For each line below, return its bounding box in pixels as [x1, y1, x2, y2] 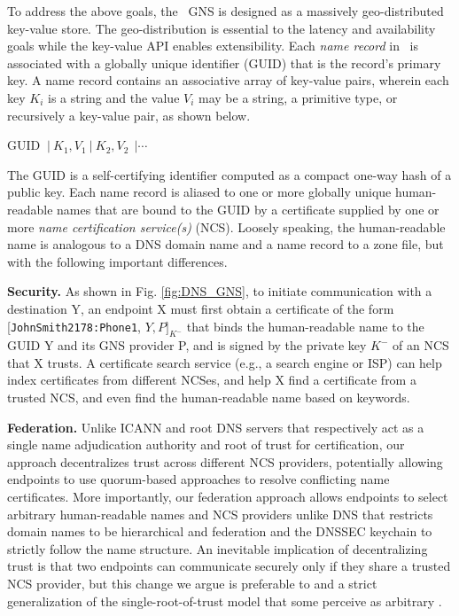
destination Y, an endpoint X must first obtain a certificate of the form [7, 299, 394, 317]
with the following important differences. [7, 252, 228, 270]
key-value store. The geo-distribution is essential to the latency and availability [7, 19, 436, 37]
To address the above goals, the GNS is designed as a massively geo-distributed [7, 2, 444, 19]
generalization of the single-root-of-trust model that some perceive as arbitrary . [7, 591, 442, 610]
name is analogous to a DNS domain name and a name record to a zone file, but [7, 235, 444, 253]
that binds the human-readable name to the [186, 316, 424, 335]
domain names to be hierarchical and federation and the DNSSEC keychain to [7, 522, 432, 541]
